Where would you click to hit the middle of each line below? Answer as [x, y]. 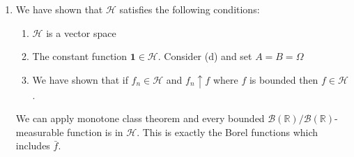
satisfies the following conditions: [190, 9]
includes [33, 145]
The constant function [80, 56]
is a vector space [81, 32]
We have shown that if [80, 79]
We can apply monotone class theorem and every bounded [140, 118]
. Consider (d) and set [205, 56]
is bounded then [284, 79]
